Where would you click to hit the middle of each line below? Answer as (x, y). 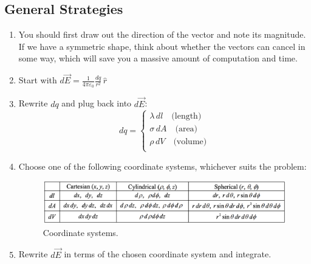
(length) (186, 116)
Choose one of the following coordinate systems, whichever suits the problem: (162, 166)
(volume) (190, 141)
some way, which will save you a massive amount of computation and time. (158, 58)
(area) (186, 129)
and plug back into (97, 103)
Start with (38, 80)
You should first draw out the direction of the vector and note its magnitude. (162, 34)
